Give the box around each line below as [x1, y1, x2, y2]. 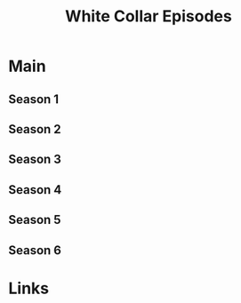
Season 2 [8, 122, 61, 137]
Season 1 [8, 92, 60, 107]
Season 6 [8, 243, 61, 258]
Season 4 [8, 182, 62, 197]
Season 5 [8, 212, 61, 227]
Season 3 [8, 152, 61, 167]
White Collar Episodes [65, 6, 232, 27]
